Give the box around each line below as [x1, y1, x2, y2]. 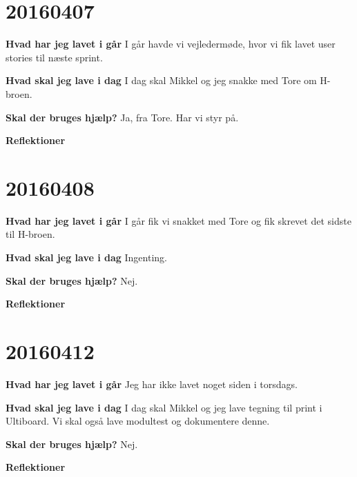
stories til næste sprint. [6, 50, 103, 64]
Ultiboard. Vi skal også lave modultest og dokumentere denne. [6, 414, 270, 428]
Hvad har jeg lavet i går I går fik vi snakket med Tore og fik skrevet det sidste [6, 213, 351, 227]
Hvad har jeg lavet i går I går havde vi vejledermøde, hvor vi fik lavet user [6, 37, 336, 51]
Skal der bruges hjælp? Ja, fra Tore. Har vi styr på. [6, 110, 239, 124]
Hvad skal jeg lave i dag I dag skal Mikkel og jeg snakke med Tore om [6, 73, 317, 88]
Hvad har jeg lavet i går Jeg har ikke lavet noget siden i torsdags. [6, 376, 298, 391]
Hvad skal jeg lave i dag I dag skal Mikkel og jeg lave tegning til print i [6, 400, 322, 414]
